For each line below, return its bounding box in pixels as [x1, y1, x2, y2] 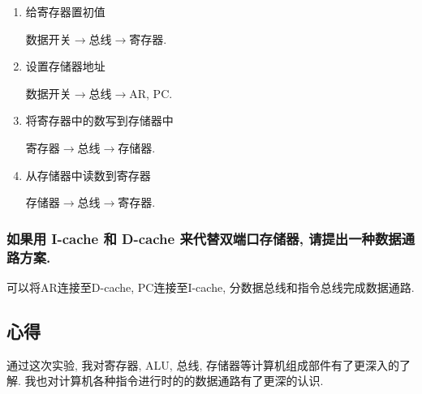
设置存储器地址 [25, 58, 105, 75]
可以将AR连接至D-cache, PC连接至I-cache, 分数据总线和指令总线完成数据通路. [6, 278, 415, 295]
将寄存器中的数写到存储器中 [25, 112, 174, 129]
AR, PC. [129, 84, 173, 101]
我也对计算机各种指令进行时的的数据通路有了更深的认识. [24, 372, 324, 389]
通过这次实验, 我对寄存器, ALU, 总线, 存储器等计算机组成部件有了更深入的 [6, 356, 399, 373]
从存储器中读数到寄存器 [25, 166, 151, 183]
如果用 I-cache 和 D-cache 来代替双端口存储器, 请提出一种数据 [6, 228, 402, 248]
